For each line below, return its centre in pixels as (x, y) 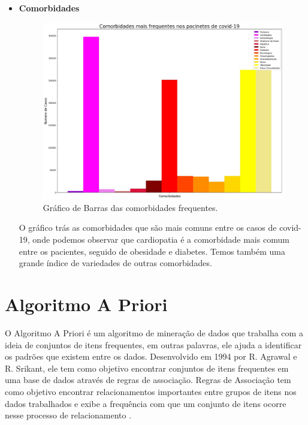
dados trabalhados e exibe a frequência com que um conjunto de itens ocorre (146, 403)
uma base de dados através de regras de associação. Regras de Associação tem (148, 380)
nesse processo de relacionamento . (68, 415)
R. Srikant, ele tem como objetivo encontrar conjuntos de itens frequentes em (147, 368)
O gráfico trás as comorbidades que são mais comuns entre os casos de (148, 227)
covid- (290, 227)
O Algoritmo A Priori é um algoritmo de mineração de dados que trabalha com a (154, 332)
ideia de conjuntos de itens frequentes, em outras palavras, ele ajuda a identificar (153, 344)
